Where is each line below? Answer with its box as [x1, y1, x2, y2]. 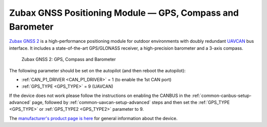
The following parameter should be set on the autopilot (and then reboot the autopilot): [9, 67, 186, 73]
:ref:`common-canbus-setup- [191, 93, 252, 98]
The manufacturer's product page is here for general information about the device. [9, 115, 178, 121]
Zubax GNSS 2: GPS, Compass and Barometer [21, 57, 116, 63]
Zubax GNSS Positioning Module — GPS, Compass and [9, 7, 239, 18]
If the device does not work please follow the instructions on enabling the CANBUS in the [9, 93, 191, 98]
